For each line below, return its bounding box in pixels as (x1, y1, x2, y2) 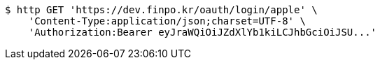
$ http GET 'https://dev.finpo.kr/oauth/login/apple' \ (5, 4, 318, 15)
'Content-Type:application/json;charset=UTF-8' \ (28, 15, 306, 27)
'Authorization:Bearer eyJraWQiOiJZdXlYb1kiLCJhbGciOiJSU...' (28, 27, 377, 38)
